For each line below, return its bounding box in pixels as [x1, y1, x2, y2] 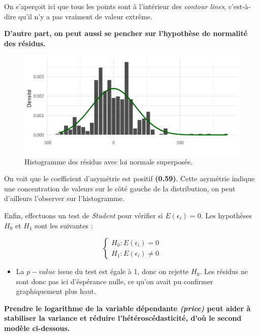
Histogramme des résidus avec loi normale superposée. [24, 156, 193, 166]
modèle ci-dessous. [4, 323, 70, 333]
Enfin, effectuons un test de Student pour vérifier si [4, 210, 163, 220]
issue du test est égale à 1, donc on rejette [57, 266, 189, 277]
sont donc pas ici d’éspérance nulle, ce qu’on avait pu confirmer [16, 276, 213, 286]
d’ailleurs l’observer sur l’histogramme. [4, 193, 124, 204]
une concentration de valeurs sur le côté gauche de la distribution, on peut [4, 183, 236, 193]
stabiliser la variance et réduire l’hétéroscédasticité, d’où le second [4, 313, 242, 323]
